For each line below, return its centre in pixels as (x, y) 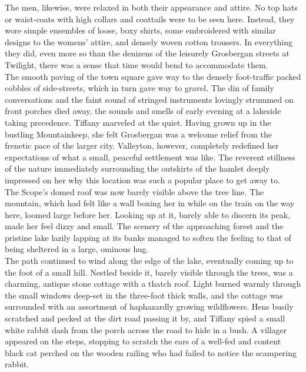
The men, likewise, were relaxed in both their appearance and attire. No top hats (151, 7)
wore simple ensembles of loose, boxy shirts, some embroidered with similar (140, 30)
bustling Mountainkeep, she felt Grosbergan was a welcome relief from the (138, 134)
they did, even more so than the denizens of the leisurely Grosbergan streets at (147, 53)
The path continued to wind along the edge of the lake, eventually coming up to (149, 261)
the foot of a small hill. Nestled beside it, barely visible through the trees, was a (149, 272)
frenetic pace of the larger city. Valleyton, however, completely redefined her (142, 145)
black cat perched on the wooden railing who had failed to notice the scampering (151, 352)
